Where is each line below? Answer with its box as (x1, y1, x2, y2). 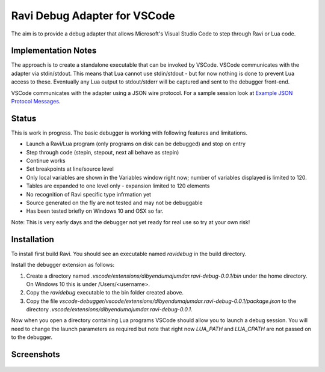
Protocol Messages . (11, 98, 61, 105)
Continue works (26, 157, 66, 165)
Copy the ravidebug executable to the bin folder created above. (26, 289, 184, 296)
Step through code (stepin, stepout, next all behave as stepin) (26, 148, 179, 156)
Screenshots (11, 349, 60, 360)
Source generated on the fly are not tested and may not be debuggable (26, 199, 203, 207)
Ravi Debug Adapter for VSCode (11, 9, 176, 22)
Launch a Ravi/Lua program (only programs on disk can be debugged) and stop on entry (26, 140, 246, 147)
